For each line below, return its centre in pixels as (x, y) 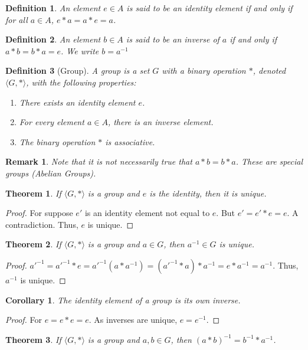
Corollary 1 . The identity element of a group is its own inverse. (123, 300)
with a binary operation (204, 71)
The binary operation (57, 141)
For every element (52, 122)
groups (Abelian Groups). (51, 173)
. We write (80, 50)
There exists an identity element (77, 102)
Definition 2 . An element (53, 39)
